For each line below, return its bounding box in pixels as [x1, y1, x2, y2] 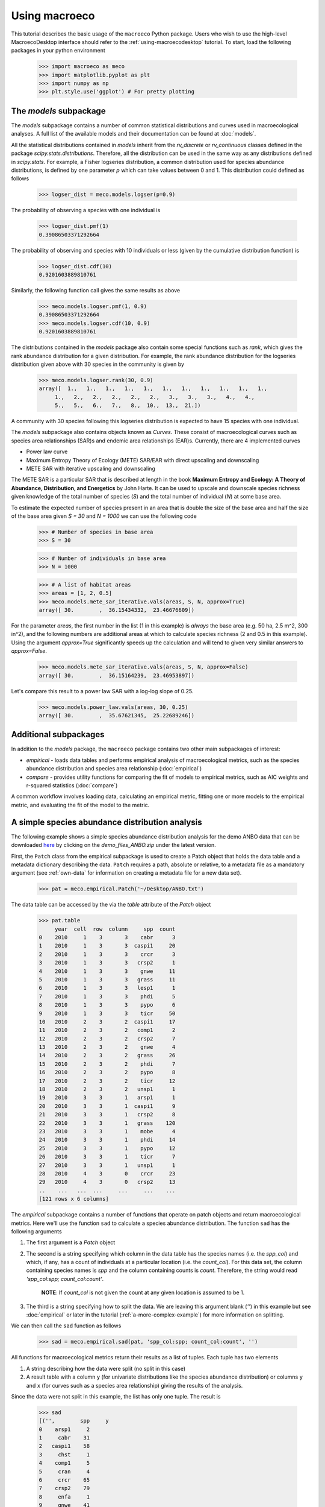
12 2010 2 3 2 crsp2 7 [39, 1035, 176, 1042]
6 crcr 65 [39, 1477, 90, 1483]
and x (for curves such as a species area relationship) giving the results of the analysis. [26, 1382, 243, 1389]
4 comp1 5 [39, 1459, 90, 1467]
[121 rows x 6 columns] [39, 1195, 110, 1203]
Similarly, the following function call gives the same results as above [11, 287, 181, 294]
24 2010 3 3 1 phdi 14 [39, 1136, 176, 1144]
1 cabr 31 [39, 1435, 90, 1441]
